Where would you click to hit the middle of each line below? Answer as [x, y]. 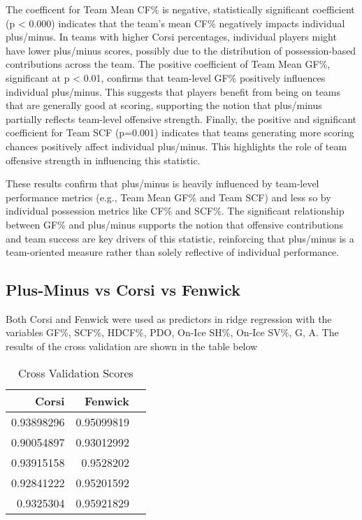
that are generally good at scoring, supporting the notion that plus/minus [164, 105]
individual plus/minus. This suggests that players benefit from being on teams [173, 91]
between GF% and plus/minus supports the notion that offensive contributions [175, 224]
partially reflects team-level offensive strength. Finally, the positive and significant [181, 118]
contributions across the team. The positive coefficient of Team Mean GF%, [168, 64]
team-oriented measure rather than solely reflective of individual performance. [173, 252]
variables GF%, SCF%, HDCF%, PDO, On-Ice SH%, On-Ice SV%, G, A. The [172, 332]
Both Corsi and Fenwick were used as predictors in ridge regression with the [169, 318]
